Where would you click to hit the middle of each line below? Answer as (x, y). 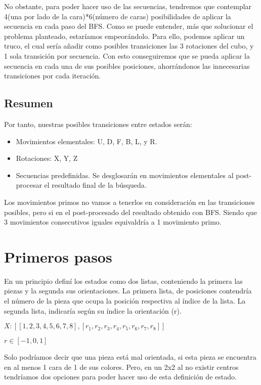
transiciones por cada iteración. (53, 76)
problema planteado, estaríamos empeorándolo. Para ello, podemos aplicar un (124, 36)
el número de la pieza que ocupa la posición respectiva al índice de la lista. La (125, 301)
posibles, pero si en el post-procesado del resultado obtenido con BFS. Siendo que (130, 212)
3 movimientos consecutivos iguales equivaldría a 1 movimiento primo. (113, 222)
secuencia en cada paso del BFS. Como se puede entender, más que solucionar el (129, 26)
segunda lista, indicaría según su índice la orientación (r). (93, 310)
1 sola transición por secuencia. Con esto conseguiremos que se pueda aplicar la (127, 55)
